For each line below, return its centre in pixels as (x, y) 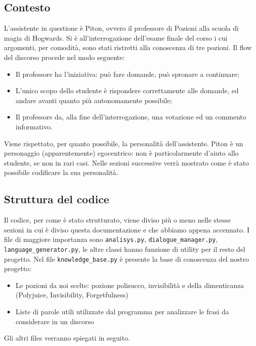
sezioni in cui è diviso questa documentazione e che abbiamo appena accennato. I (127, 229)
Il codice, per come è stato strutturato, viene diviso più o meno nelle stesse (118, 220)
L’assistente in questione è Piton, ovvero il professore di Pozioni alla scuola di (121, 28)
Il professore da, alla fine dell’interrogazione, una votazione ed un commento (131, 117)
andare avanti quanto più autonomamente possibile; (94, 100)
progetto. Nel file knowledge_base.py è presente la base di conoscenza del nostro (127, 259)
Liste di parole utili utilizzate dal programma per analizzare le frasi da (122, 312)
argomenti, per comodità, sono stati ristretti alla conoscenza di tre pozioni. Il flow (128, 47)
